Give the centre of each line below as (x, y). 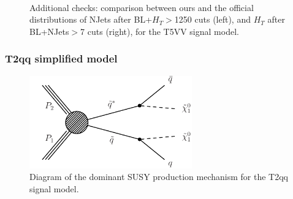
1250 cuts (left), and (212, 19)
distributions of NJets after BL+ (91, 19)
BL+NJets (49, 31)
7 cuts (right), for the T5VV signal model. (160, 31)
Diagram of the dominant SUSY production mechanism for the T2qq (159, 177)
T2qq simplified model (61, 58)
